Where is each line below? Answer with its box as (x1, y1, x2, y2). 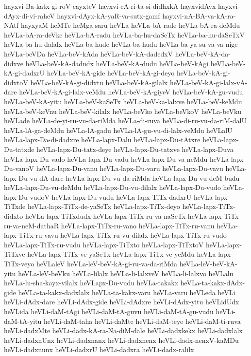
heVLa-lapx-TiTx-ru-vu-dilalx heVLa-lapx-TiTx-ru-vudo (60, 230, 227, 240)
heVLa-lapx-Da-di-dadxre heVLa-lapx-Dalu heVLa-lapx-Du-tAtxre (4, 134, 201, 145)
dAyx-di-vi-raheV (4, 10, 55, 20)
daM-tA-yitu (4, 316, 42, 326)
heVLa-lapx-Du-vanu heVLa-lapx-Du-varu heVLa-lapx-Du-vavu (36, 163, 223, 173)
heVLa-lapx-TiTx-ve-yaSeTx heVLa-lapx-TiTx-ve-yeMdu (27, 249, 195, 259)
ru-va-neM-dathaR (4, 220, 59, 230)
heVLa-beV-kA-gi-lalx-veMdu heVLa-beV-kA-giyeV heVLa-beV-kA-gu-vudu (19, 87, 243, 97)
